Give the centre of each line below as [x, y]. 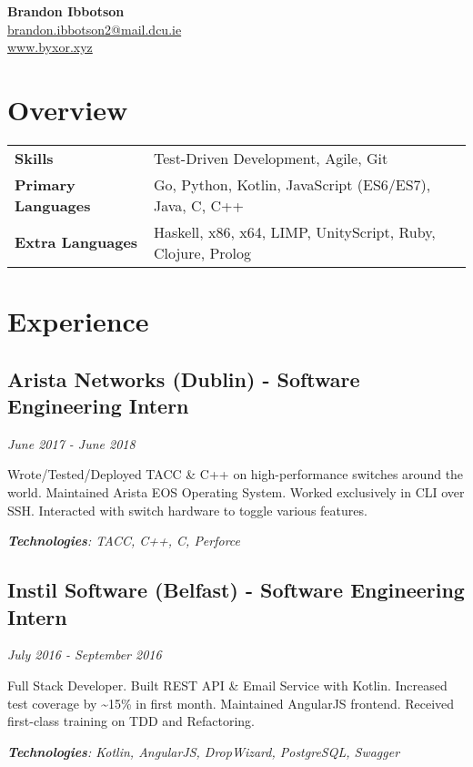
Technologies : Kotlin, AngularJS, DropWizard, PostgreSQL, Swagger [204, 751]
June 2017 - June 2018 [71, 443]
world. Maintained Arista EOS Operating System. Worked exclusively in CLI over [236, 492]
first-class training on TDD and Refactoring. [131, 721]
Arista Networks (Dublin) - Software [184, 378]
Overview [68, 109]
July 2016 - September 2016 [85, 655]
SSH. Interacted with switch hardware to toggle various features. [187, 510]
